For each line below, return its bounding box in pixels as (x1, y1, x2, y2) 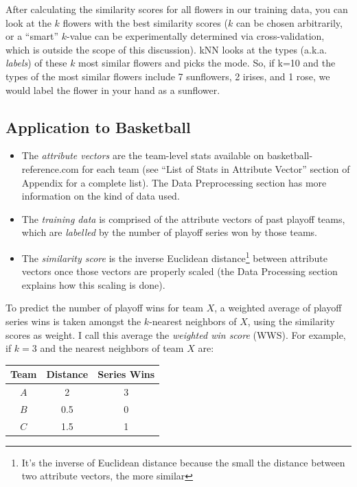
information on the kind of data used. (21, 189, 180, 203)
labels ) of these (5, 56, 67, 70)
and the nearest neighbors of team (40, 341, 184, 355)
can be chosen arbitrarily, (235, 15, 343, 29)
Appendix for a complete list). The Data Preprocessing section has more (21, 175, 327, 189)
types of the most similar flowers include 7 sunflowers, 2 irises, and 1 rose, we (5, 69, 330, 83)
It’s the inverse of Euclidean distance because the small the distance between (21, 455, 345, 469)
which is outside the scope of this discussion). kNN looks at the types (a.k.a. (5, 42, 327, 56)
